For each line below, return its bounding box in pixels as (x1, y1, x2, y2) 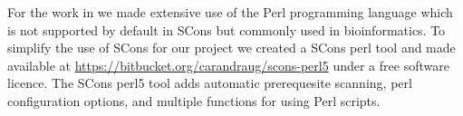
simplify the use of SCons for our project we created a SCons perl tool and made (7, 38, 456, 57)
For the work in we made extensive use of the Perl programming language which (7, 3, 453, 21)
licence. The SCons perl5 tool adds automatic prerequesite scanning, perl (7, 73, 412, 92)
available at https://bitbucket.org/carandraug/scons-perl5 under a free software (7, 55, 449, 74)
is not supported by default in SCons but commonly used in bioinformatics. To (7, 20, 446, 39)
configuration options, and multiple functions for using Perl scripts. (7, 91, 381, 110)
